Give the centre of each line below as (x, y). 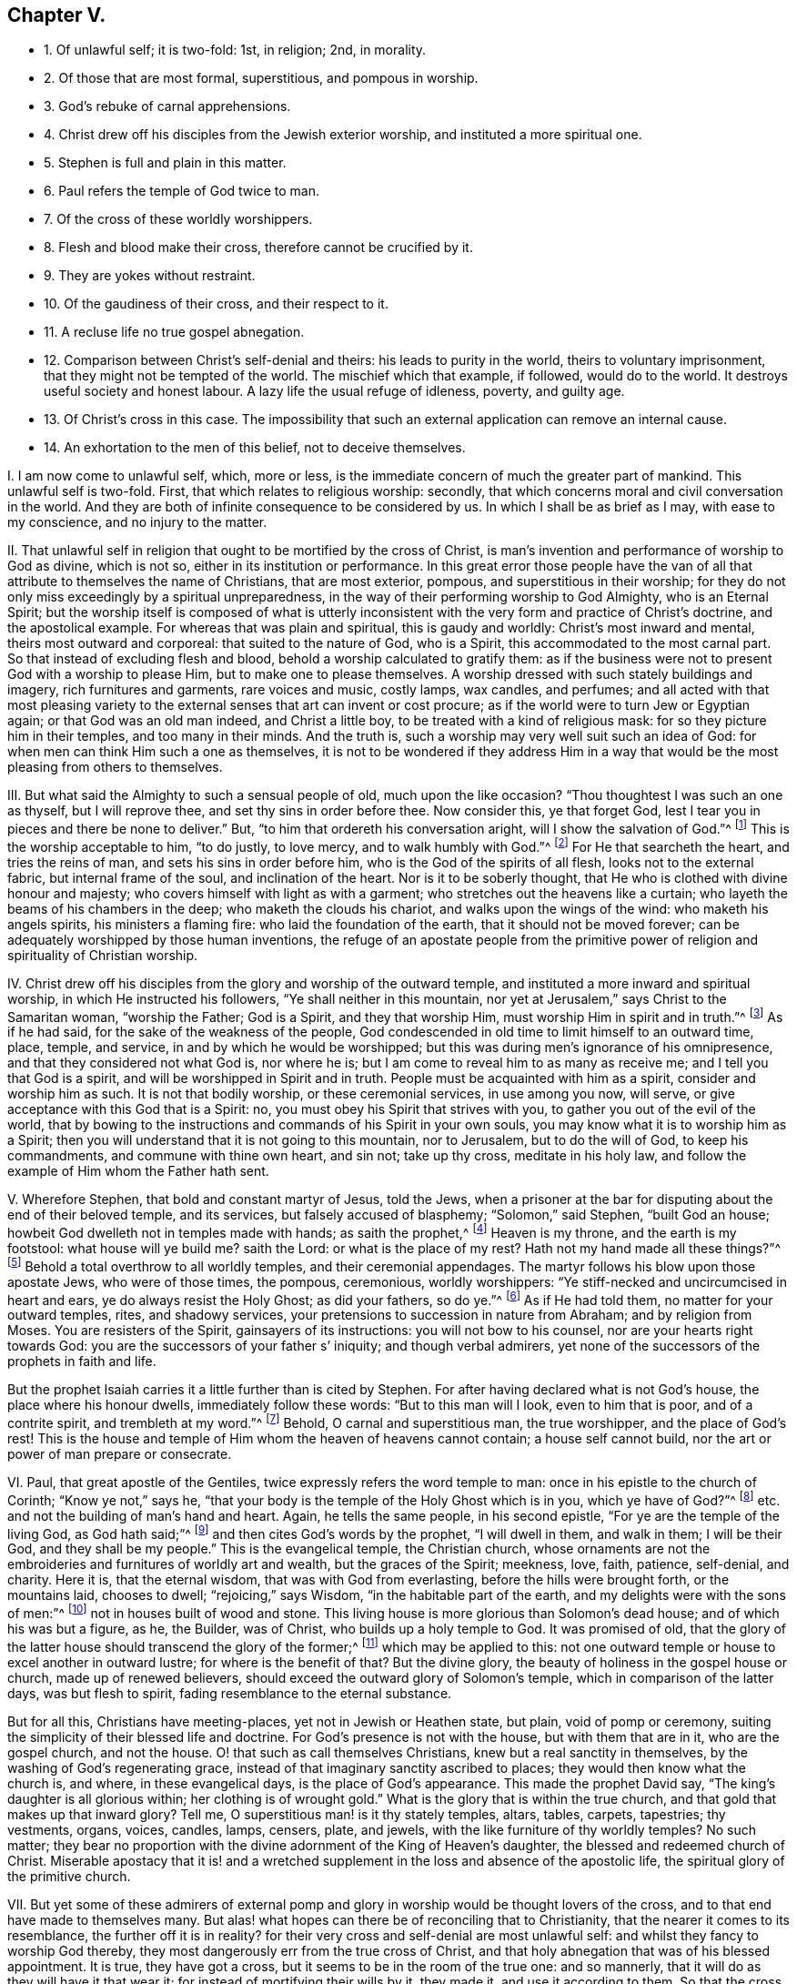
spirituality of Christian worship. (103, 955)
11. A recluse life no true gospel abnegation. (174, 332)
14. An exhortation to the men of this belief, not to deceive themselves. (255, 448)
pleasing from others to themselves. (115, 767)
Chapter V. (57, 15)
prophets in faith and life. (82, 1361)
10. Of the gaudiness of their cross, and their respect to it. (216, 304)
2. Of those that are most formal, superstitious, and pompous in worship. (261, 78)
